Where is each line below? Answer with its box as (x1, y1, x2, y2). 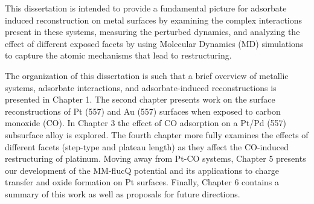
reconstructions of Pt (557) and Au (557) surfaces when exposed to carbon (5, 104, 281, 117)
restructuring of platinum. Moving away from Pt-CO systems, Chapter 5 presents (5, 152, 306, 165)
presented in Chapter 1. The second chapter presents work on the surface (5, 93, 275, 106)
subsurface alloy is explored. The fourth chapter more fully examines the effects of (5, 128, 309, 141)
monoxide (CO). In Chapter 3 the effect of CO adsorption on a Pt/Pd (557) (5, 116, 287, 129)
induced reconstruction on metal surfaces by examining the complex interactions (5, 13, 303, 26)
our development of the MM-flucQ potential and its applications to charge (5, 164, 280, 176)
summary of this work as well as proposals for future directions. (5, 187, 240, 200)
